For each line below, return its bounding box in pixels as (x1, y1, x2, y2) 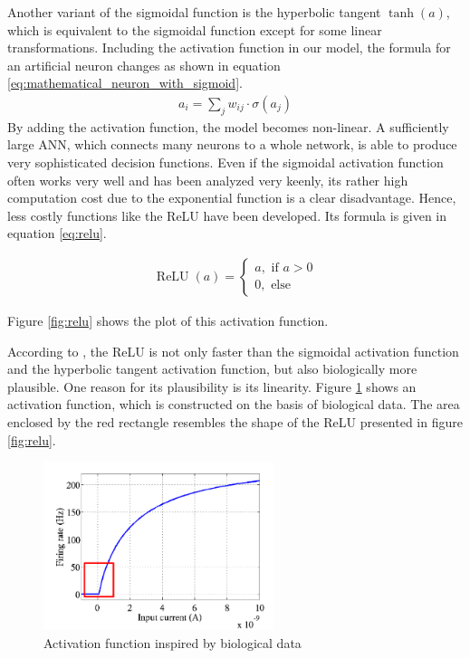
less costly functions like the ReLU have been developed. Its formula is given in (7, 205, 447, 224)
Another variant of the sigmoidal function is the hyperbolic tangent (7, 3, 381, 21)
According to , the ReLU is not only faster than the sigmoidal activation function (7, 341, 459, 360)
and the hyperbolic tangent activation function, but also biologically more (7, 359, 417, 378)
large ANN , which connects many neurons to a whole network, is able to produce (7, 135, 457, 154)
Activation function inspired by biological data (43, 633, 302, 652)
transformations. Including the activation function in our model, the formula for (7, 38, 451, 57)
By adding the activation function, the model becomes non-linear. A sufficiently (7, 117, 449, 136)
